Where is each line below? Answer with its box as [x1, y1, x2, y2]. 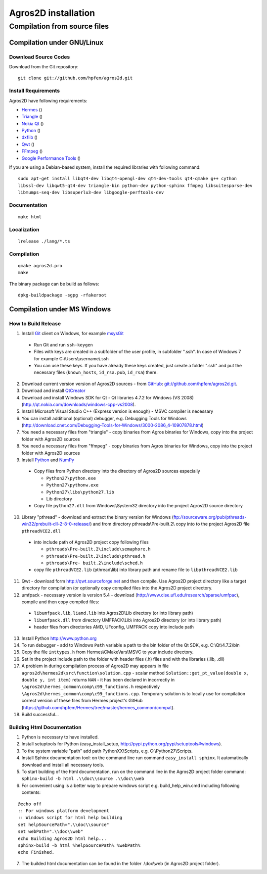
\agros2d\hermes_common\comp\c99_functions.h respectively [21, 683, 160, 690]
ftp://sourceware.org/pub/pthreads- [173, 514, 247, 520]
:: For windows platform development [18, 808, 110, 814]
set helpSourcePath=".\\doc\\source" [18, 822, 110, 827]
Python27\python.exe [46, 475, 96, 481]
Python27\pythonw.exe [46, 483, 99, 488]
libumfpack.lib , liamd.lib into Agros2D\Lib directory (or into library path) [34, 610, 193, 616]
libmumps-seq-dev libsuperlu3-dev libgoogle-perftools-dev [18, 190, 164, 195]
